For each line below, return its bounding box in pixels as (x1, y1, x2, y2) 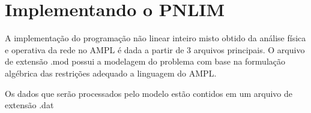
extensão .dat (5, 99, 54, 111)
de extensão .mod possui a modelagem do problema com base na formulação (5, 55, 286, 68)
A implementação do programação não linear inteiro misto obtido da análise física (5, 32, 306, 44)
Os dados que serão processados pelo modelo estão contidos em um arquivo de (5, 87, 293, 99)
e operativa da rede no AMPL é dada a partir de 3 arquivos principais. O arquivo (5, 43, 305, 56)
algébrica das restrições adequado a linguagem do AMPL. (5, 66, 217, 79)
